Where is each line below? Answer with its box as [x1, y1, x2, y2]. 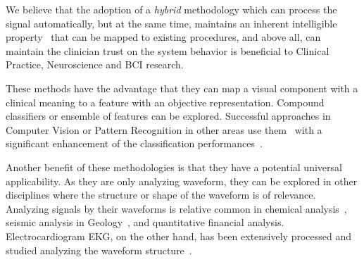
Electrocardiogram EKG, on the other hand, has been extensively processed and [6, 228, 352, 243]
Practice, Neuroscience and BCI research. [6, 57, 184, 72]
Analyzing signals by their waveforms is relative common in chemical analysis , [6, 201, 347, 216]
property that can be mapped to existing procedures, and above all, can [6, 30, 321, 44]
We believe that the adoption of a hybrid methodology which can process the [6, 2, 337, 16]
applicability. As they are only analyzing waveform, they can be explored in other [6, 173, 358, 188]
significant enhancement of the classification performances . [6, 136, 263, 151]
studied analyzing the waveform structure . [6, 242, 192, 257]
